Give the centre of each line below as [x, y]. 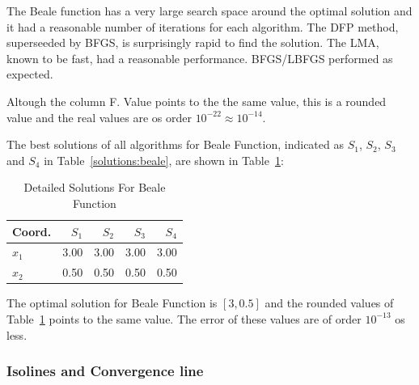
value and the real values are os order [99, 117]
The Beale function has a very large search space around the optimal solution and [209, 11]
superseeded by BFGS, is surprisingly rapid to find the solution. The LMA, [193, 42]
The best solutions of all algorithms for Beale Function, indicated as [175, 144]
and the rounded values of [329, 303]
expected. [30, 74]
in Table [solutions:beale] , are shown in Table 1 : [164, 160]
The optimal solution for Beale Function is [112, 303]
